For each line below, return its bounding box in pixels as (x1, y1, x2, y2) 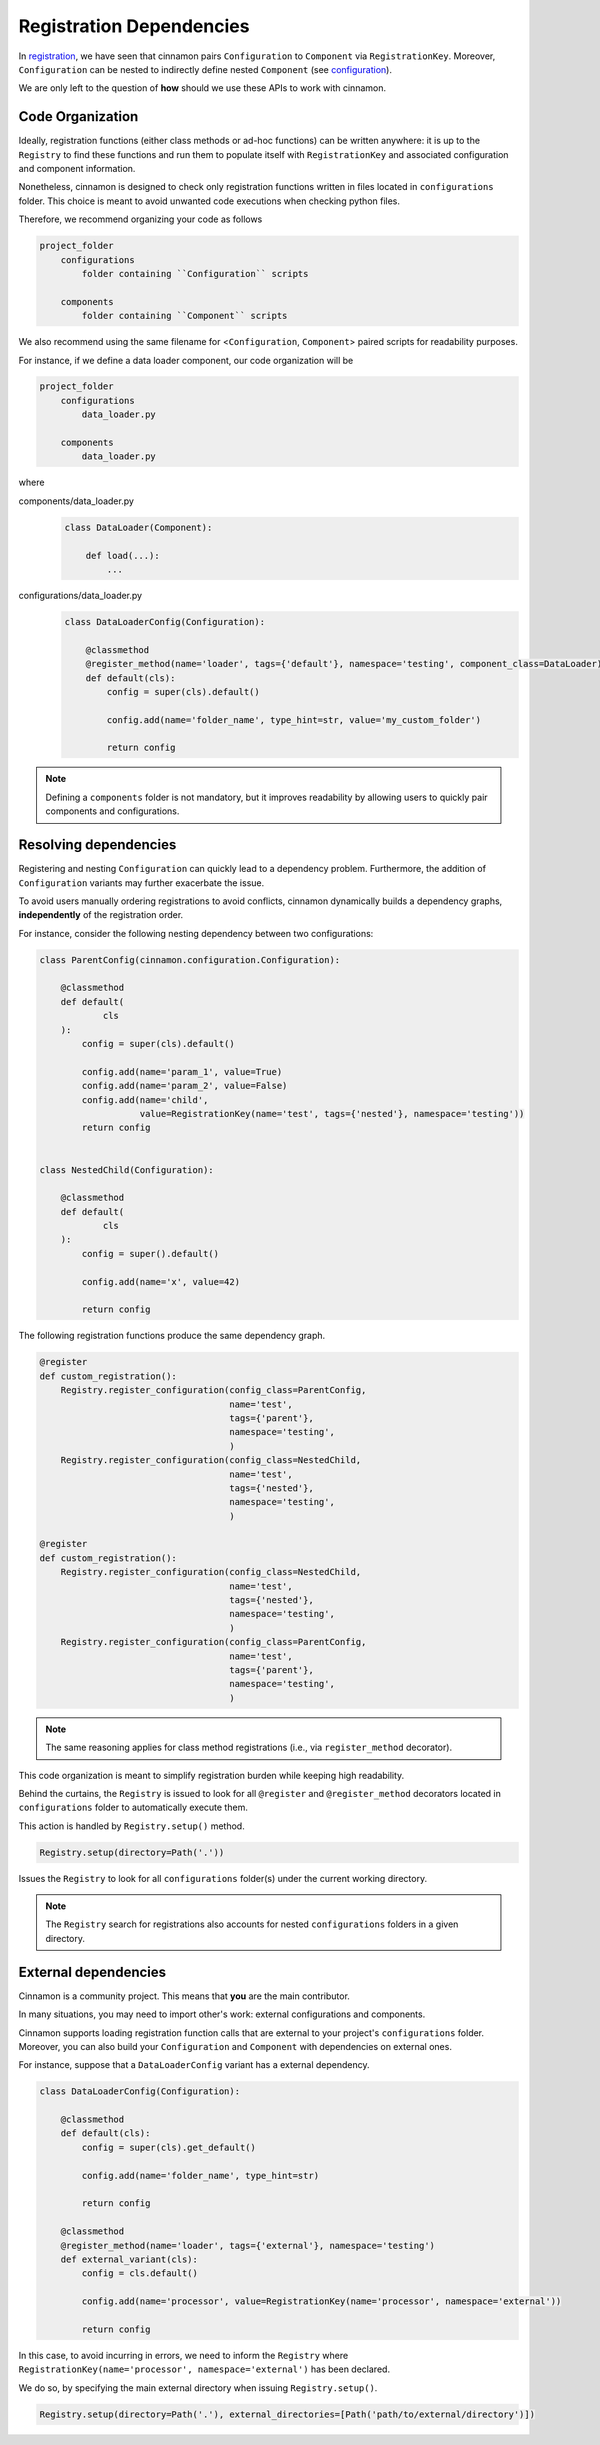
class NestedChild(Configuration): (39, 1164, 214, 1175)
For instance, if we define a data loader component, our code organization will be (18, 354, 354, 366)
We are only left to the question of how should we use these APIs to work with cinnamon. (18, 82, 387, 94)
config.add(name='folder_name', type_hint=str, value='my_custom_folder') (106, 714, 482, 725)
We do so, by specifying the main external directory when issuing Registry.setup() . (18, 2381, 378, 2394)
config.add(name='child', (81, 1094, 209, 1105)
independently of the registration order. (18, 909, 184, 921)
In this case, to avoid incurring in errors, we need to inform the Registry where (18, 2349, 349, 2361)
